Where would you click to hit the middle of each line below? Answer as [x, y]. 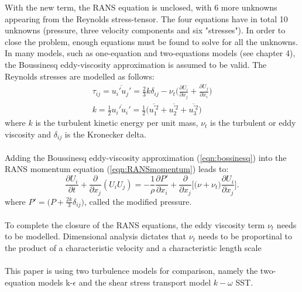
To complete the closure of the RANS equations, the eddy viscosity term [135, 224]
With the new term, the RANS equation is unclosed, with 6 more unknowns [141, 7]
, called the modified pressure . [138, 201]
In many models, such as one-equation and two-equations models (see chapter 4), [150, 53]
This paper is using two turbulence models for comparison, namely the [131, 271]
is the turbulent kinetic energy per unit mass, [117, 123]
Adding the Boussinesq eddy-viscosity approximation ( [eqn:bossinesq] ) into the [146, 157]
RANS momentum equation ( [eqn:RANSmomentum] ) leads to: [117, 169]
